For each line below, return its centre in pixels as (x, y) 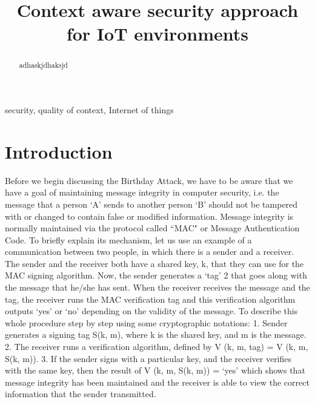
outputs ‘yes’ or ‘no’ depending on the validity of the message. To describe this (151, 311)
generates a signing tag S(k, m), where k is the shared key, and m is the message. (156, 334)
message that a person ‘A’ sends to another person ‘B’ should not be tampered (151, 204)
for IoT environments (157, 34)
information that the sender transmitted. (81, 394)
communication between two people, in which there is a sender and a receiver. (150, 252)
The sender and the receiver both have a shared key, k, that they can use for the (154, 263)
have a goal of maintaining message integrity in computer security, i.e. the (142, 192)
